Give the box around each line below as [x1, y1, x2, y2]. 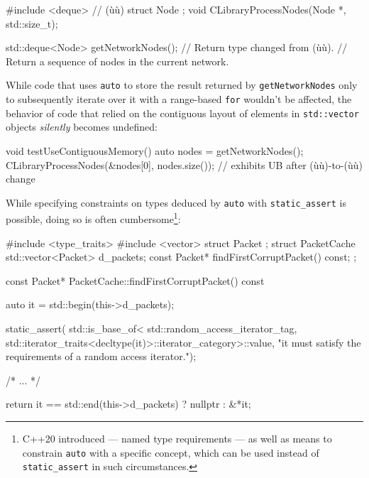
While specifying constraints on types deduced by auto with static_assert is [6, 195, 346, 210]
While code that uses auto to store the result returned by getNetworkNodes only [6, 77, 358, 92]
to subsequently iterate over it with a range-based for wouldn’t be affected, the [6, 92, 352, 107]
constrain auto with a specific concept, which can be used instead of [22, 445, 319, 460]
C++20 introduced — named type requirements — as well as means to [22, 430, 332, 445]
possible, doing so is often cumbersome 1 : [6, 210, 181, 227]
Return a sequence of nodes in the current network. [6, 53, 229, 68]
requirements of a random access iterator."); [6, 349, 197, 364]
